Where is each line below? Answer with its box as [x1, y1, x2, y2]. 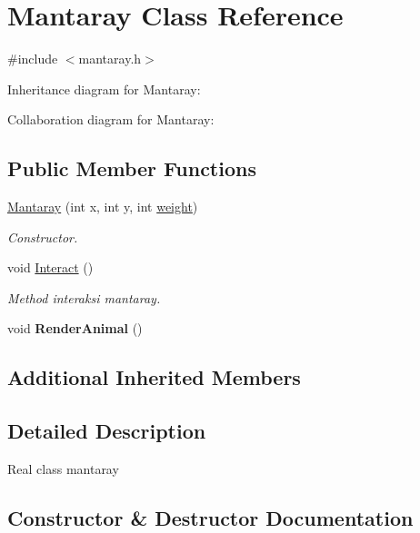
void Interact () [7, 258, 94, 277]
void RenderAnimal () [7, 319, 143, 338]
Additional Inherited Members [7, 363, 301, 391]
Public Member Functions [7, 154, 256, 183]
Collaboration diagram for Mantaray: [7, 110, 215, 129]
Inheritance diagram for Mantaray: [7, 79, 201, 98]
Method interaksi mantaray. [7, 288, 161, 307]
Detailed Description [7, 417, 206, 445]
